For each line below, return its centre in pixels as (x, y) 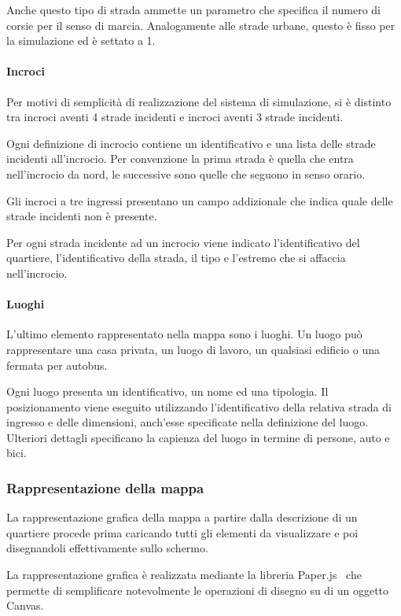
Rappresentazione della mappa (105, 487)
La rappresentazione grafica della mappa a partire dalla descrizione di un (182, 517)
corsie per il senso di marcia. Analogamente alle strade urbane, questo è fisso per (201, 25)
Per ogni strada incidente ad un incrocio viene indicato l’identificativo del (183, 242)
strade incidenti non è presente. (82, 216)
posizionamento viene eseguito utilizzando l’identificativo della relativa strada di (199, 406)
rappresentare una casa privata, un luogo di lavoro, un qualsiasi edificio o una (193, 349)
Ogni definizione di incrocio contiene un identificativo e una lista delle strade (191, 143)
